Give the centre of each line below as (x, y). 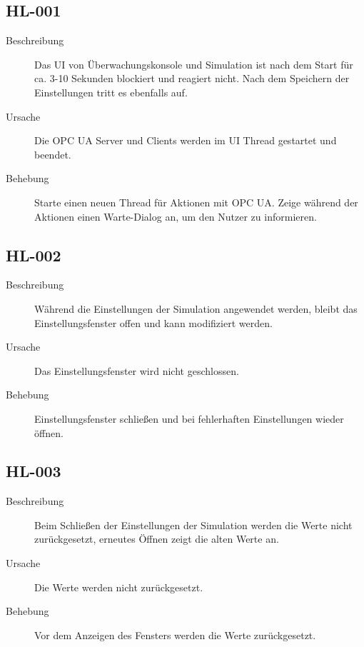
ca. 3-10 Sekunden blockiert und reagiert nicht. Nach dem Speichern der (192, 78)
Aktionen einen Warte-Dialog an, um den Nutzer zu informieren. (176, 216)
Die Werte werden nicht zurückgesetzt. (119, 587)
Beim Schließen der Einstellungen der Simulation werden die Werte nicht (193, 525)
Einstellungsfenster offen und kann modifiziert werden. (153, 322)
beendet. (53, 154)
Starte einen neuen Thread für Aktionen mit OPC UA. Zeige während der (196, 202)
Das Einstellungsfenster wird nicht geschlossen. (137, 370)
